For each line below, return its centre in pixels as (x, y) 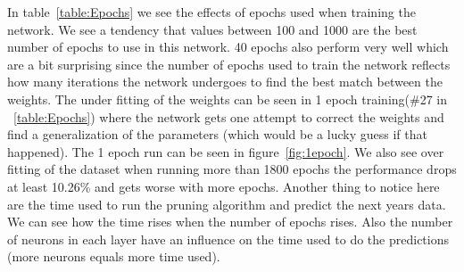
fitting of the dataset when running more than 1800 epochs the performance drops (232, 169)
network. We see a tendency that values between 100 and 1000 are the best (212, 29)
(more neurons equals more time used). (114, 256)
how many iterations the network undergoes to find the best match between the (225, 82)
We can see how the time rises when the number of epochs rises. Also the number (230, 222)
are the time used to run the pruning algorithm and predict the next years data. (227, 204)
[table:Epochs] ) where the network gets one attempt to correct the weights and (229, 116)
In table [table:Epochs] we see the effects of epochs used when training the (211, 12)
